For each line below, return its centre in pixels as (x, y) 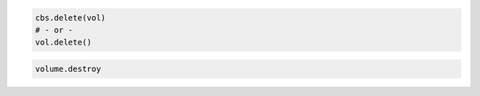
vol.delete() (64, 43)
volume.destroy (68, 68)
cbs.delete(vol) (71, 17)
